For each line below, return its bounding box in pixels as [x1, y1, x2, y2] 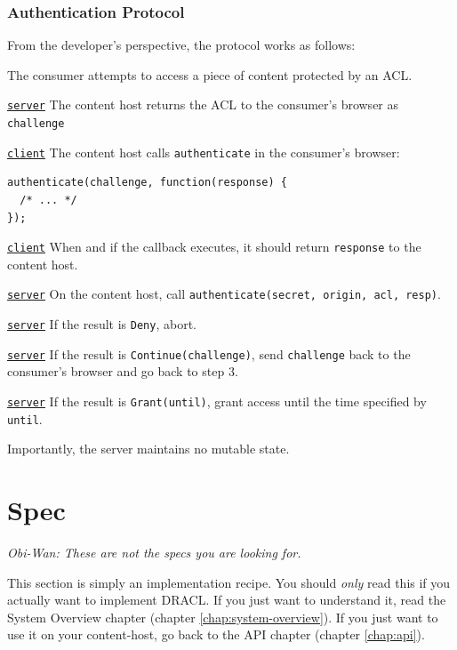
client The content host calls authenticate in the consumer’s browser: [7, 142, 400, 161]
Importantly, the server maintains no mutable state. [7, 439, 290, 458]
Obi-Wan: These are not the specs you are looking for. [7, 543, 301, 561]
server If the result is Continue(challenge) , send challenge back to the [7, 344, 411, 363]
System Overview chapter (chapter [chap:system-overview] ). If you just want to [7, 607, 438, 626]
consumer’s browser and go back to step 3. [7, 362, 238, 381]
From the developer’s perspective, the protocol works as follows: [7, 36, 356, 54]
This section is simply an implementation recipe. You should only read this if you [7, 573, 451, 591]
